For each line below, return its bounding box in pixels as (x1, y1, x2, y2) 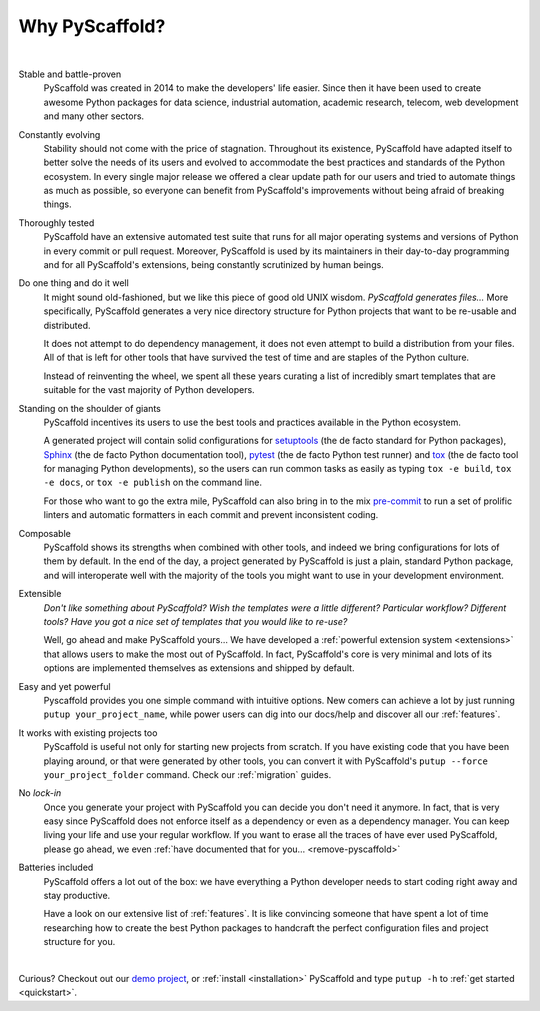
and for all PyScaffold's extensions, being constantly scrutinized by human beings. (43, 259, 384, 271)
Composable (18, 527, 72, 539)
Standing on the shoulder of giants (18, 402, 162, 414)
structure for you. (43, 936, 116, 948)
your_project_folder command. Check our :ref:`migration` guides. (43, 768, 332, 780)
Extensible (18, 588, 62, 600)
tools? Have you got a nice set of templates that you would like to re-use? (43, 616, 348, 627)
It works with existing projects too (18, 726, 158, 739)
